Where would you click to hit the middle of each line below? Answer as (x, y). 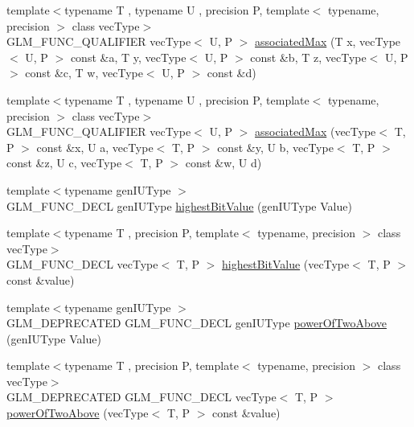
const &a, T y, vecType (128, 57)
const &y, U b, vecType (275, 147)
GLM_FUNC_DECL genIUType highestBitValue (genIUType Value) (179, 205)
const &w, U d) (223, 163)
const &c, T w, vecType (84, 73)
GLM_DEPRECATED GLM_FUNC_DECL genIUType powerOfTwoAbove (197, 323)
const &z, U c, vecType (64, 163)
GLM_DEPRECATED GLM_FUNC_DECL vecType (141, 397)
